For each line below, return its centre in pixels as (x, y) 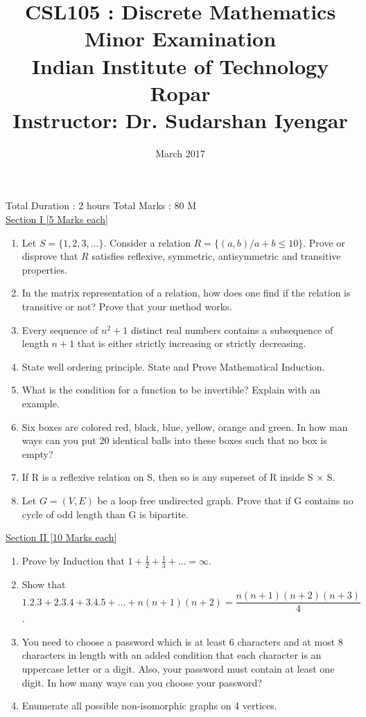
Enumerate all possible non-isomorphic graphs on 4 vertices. (149, 706)
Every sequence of (60, 329)
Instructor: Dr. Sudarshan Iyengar (180, 119)
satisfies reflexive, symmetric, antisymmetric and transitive (216, 256)
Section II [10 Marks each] (61, 537)
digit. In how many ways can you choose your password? (142, 682)
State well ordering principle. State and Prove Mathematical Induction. (173, 366)
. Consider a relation (147, 242)
